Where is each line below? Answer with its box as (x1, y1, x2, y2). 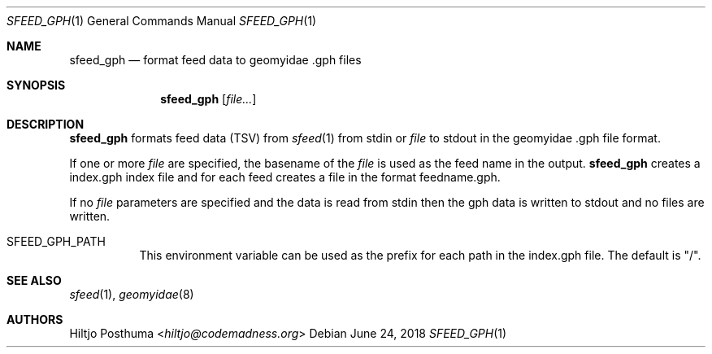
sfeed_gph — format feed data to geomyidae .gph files (69, 53, 362, 67)
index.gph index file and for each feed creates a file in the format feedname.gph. (69, 170, 501, 184)
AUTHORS (7, 312, 63, 326)
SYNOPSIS (7, 78, 66, 92)
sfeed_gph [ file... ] (160, 92, 257, 106)
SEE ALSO (7, 273, 62, 287)
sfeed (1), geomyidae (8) (69, 287, 194, 301)
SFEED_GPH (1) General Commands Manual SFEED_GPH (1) (7, 14, 317, 28)
